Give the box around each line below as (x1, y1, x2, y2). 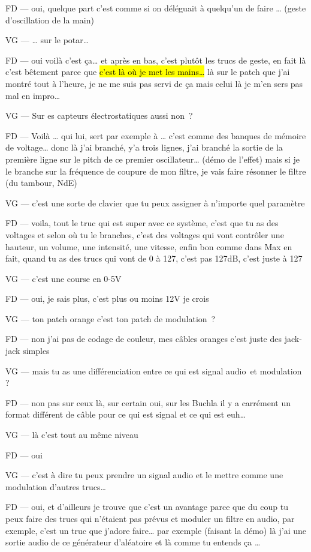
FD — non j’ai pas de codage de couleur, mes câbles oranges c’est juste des (5, 332, 282, 345)
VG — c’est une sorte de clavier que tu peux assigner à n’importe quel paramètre (5, 196, 305, 209)
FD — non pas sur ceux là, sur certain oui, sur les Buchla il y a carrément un (5, 396, 291, 409)
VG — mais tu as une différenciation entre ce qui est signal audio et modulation (5, 364, 302, 377)
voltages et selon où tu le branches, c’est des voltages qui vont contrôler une (5, 228, 284, 241)
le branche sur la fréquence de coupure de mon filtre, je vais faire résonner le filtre (5, 164, 306, 177)
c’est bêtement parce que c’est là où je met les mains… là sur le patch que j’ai (5, 65, 290, 78)
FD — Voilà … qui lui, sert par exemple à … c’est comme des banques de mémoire (5, 129, 306, 142)
